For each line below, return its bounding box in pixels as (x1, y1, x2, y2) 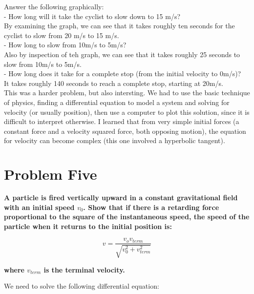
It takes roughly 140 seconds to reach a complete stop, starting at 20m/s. (4, 78, 223, 88)
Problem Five (4, 164, 97, 184)
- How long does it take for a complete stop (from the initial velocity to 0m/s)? (4, 68, 241, 79)
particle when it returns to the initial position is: (4, 221, 172, 231)
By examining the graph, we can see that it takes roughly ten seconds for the (4, 21, 235, 31)
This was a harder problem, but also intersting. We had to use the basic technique (4, 87, 250, 98)
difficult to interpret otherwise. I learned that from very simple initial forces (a (4, 116, 239, 126)
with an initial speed (4, 202, 75, 212)
